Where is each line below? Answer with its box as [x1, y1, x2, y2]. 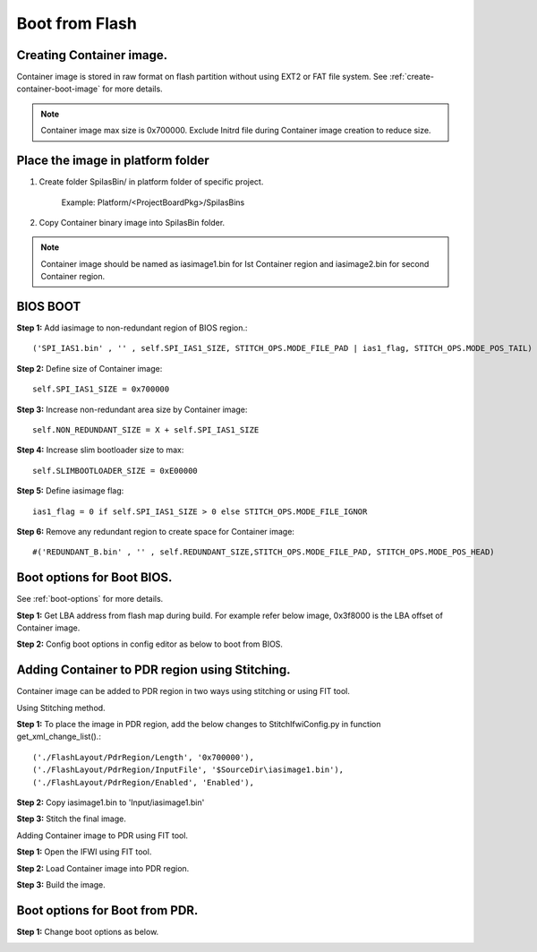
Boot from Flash [16, 13, 138, 33]
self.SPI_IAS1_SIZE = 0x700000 [32, 384, 170, 394]
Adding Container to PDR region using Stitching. [16, 663, 291, 678]
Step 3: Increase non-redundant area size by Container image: [16, 404, 248, 415]
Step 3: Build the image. [16, 879, 107, 890]
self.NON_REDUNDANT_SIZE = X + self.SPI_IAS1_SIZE [32, 425, 260, 434]
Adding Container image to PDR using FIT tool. [16, 829, 188, 841]
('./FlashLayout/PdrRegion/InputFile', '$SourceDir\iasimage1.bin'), [32, 765, 345, 775]
